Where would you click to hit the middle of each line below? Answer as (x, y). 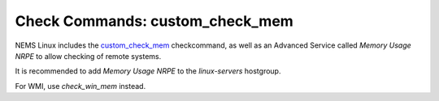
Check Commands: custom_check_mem (154, 21)
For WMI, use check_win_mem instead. (80, 86)
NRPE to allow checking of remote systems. (88, 56)
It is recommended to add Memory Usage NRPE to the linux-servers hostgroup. (148, 71)
